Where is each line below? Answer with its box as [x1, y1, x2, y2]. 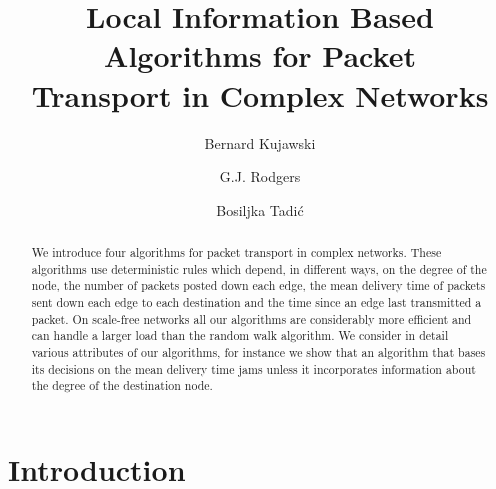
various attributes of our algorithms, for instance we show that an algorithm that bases [31, 344, 486, 361]
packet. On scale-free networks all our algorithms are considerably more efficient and [31, 310, 472, 327]
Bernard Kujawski [204, 132, 316, 153]
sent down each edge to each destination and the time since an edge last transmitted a [31, 294, 482, 311]
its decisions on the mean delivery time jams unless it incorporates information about [31, 360, 476, 377]
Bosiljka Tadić [216, 199, 304, 220]
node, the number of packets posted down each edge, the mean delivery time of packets [31, 277, 486, 294]
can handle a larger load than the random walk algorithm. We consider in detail [31, 327, 449, 344]
